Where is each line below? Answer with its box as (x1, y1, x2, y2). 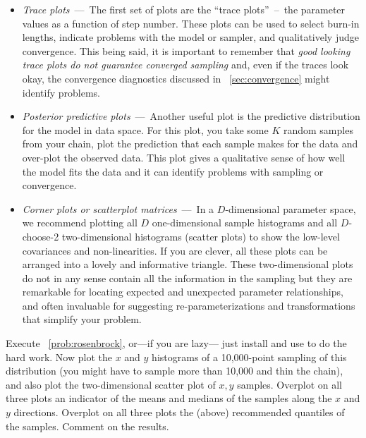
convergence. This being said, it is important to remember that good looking (22, 43, 350, 58)
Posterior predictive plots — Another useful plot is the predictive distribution (22, 109, 360, 123)
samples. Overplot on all (237, 377, 342, 391)
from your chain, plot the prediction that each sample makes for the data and (22, 136, 358, 151)
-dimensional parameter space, (225, 201, 356, 216)
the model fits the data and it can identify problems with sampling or (22, 164, 324, 178)
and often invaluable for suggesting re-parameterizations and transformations (22, 298, 355, 312)
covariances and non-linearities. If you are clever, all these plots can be (22, 243, 328, 257)
